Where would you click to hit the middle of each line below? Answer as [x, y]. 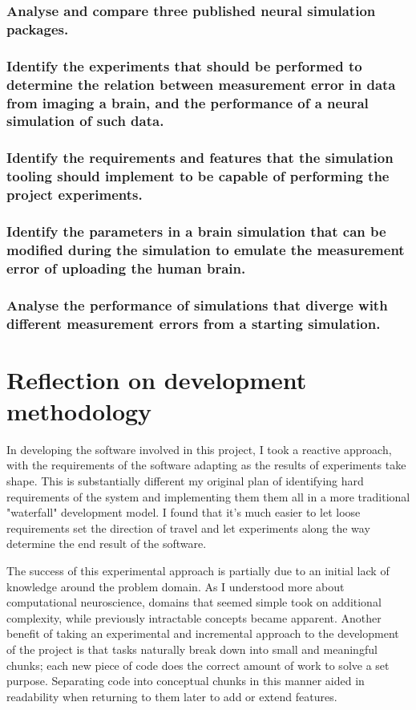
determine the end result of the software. [107, 544]
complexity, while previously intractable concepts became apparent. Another [194, 617]
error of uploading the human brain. [126, 268]
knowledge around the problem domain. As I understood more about [176, 586]
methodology [79, 410]
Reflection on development [157, 379]
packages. [38, 28]
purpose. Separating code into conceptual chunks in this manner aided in [186, 681]
